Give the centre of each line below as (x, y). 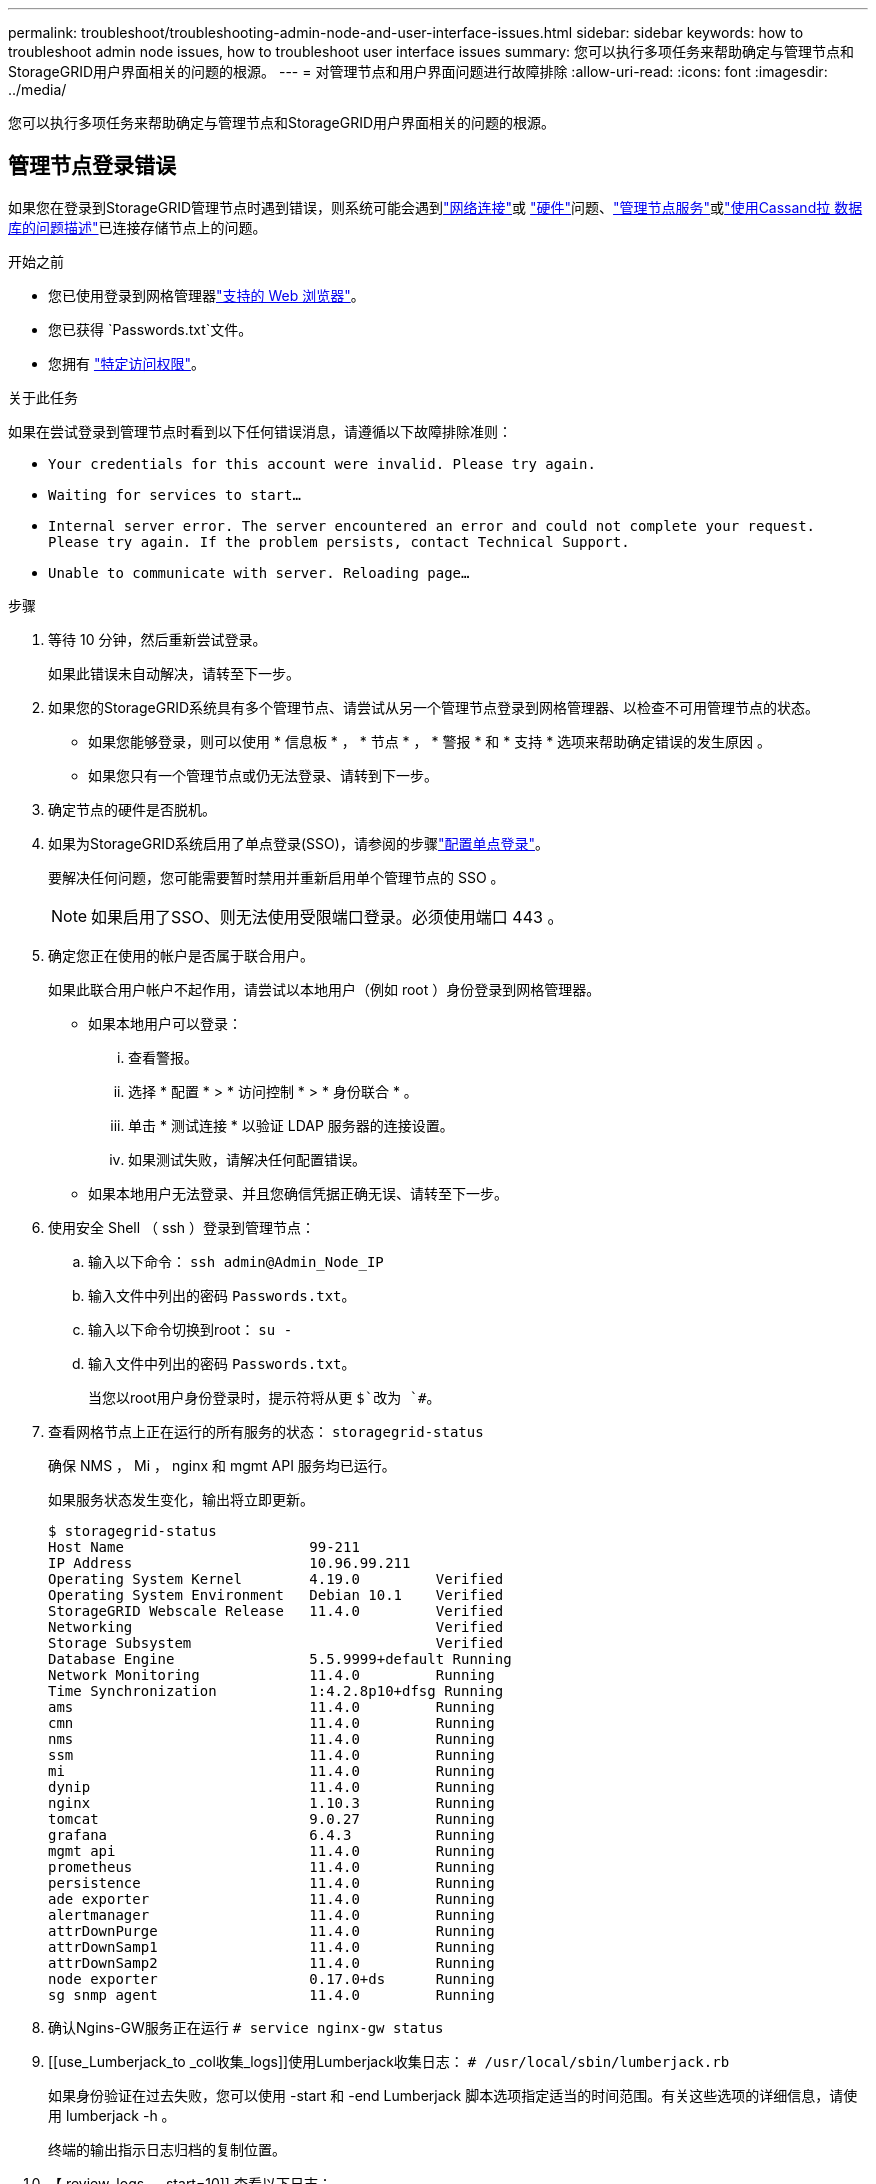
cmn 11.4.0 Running (271, 1722)
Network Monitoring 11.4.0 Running (271, 1674)
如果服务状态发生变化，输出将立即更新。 (181, 1499)
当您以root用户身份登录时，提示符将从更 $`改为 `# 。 (264, 1397)
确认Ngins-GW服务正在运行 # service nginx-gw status (246, 2027)
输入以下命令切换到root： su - (190, 1329)
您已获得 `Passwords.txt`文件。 (150, 329)
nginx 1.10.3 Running (271, 1802)
